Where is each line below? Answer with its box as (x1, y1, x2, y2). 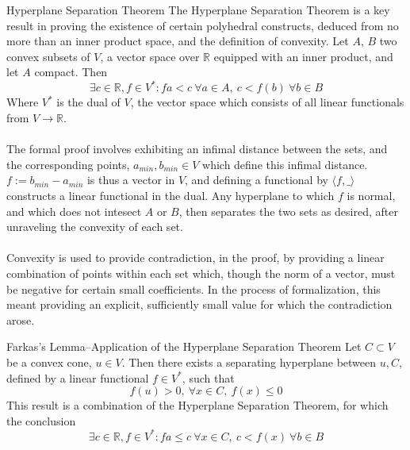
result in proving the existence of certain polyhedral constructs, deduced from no (6, 17, 399, 33)
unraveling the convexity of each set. (6, 218, 183, 235)
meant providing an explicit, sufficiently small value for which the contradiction (6, 296, 393, 313)
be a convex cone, (6, 353, 92, 370)
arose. (6, 311, 35, 328)
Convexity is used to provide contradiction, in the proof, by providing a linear (6, 249, 385, 266)
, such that (182, 369, 235, 386)
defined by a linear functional (6, 369, 149, 386)
